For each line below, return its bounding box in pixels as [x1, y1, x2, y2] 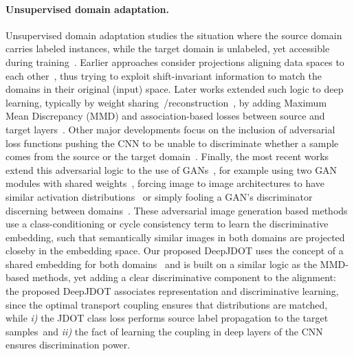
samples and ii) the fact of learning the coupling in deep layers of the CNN [5, 324, 323, 338]
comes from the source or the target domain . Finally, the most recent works [5, 149, 329, 164]
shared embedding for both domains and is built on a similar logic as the [5, 256, 318, 271]
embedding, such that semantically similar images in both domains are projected [5, 230, 345, 244]
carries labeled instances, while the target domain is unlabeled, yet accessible [5, 41, 330, 56]
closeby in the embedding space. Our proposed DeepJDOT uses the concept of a [5, 243, 344, 258]
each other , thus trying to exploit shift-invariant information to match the [5, 68, 322, 82]
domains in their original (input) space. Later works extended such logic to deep [5, 82, 344, 96]
